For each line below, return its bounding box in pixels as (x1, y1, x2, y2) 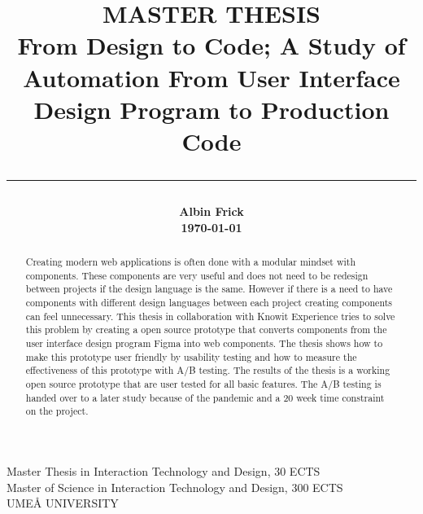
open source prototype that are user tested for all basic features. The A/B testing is (25, 377, 382, 391)
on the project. (25, 404, 89, 418)
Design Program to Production (33, 92, 390, 125)
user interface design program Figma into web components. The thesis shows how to (25, 336, 383, 350)
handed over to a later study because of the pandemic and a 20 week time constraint (25, 390, 385, 404)
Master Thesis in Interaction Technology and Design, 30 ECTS (7, 462, 321, 479)
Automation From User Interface (23, 60, 400, 94)
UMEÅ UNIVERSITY (7, 494, 119, 512)
